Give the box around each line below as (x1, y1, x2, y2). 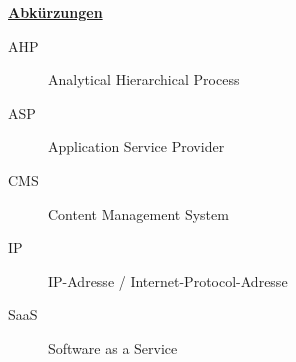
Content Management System (48, 203, 229, 224)
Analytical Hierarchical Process (48, 69, 240, 90)
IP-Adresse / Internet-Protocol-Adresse (48, 270, 288, 291)
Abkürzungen (8, 2, 103, 22)
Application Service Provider (48, 136, 225, 157)
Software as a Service (48, 337, 178, 358)
